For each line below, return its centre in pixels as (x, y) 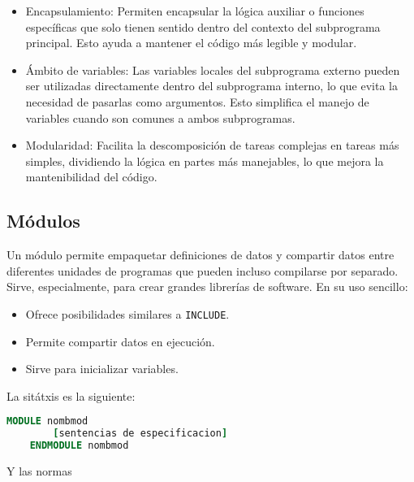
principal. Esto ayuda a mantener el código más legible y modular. (191, 43)
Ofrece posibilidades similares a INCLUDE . (127, 313)
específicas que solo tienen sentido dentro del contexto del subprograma (203, 26)
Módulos (43, 221)
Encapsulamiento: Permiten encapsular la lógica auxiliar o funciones (195, 11)
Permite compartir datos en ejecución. (120, 341)
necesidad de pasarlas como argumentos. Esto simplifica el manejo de (197, 101)
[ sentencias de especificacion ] (140, 434)
